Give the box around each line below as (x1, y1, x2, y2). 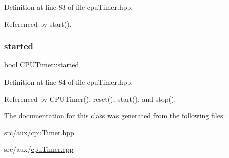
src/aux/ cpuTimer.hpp (4, 127, 74, 137)
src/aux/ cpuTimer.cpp (4, 144, 74, 154)
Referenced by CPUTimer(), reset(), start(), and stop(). (4, 93, 176, 104)
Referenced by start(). (4, 18, 72, 29)
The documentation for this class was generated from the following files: (4, 110, 225, 121)
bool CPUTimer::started (4, 59, 79, 70)
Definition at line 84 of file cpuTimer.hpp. (4, 76, 133, 87)
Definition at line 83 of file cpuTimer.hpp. (4, 2, 133, 12)
